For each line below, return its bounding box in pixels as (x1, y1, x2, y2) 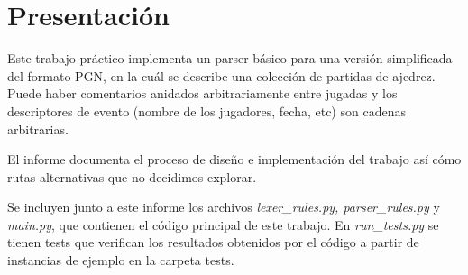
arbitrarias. (7, 119, 69, 138)
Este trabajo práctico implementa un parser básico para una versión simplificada (7, 49, 453, 68)
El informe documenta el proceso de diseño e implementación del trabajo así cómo (7, 150, 462, 169)
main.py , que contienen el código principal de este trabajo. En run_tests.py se (7, 215, 439, 234)
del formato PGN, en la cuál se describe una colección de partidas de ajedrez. (7, 66, 436, 85)
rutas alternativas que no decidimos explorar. (7, 167, 257, 186)
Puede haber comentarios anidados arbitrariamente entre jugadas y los (7, 84, 398, 103)
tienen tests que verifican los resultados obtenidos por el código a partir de (7, 233, 419, 252)
